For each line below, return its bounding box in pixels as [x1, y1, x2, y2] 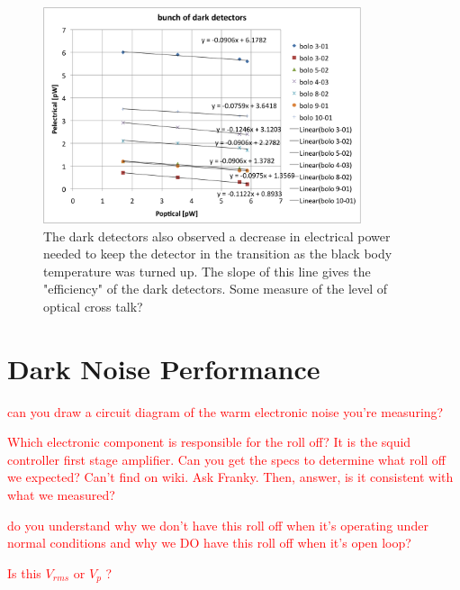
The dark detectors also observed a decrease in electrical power [43, 226, 391, 245]
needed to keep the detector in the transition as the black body [43, 244, 392, 263]
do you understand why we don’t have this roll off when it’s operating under [7, 515, 428, 534]
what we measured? [7, 486, 115, 504]
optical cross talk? [43, 296, 143, 315]
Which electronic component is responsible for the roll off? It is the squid [7, 432, 411, 451]
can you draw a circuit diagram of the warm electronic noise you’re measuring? [7, 402, 444, 421]
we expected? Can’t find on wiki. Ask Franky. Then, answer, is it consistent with [7, 467, 454, 486]
